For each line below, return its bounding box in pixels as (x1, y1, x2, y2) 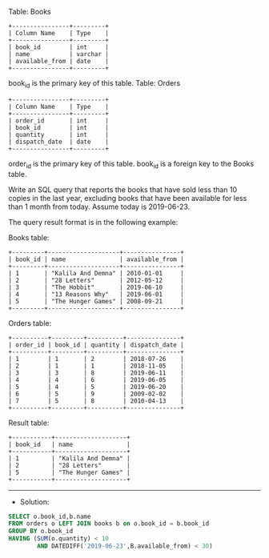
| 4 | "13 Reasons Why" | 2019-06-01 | (8, 290, 184, 299)
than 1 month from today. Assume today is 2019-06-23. (8, 202, 191, 211)
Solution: (19, 496, 50, 507)
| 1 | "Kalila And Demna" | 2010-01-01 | (8, 269, 184, 277)
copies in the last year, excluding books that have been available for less (8, 193, 247, 203)
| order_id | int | (8, 116, 110, 125)
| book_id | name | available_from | (8, 255, 184, 263)
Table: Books (8, 7, 51, 16)
